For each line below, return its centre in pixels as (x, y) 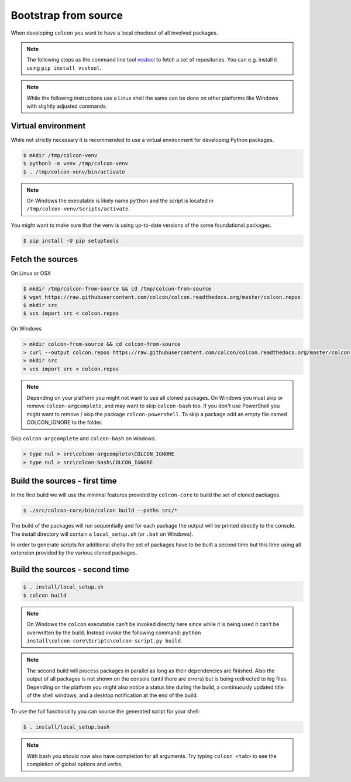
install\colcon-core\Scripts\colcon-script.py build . (104, 641)
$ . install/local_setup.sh (63, 587)
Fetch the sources (44, 259)
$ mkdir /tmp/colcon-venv (60, 155)
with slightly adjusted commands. (67, 106)
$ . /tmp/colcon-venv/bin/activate (74, 172)
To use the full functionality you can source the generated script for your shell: (105, 712)
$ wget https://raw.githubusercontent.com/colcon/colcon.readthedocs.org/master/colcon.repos (162, 297)
